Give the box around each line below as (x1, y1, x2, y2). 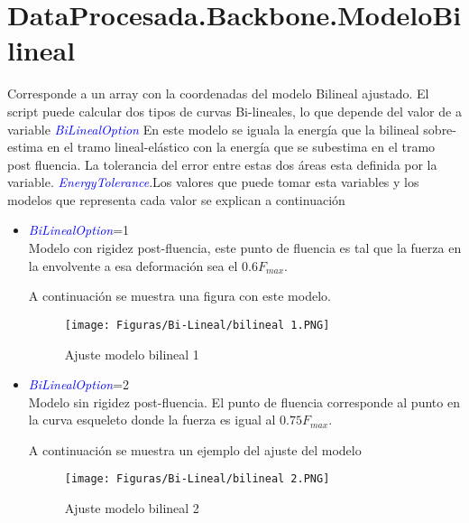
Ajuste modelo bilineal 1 (64, 344, 199, 363)
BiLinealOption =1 (28, 220, 130, 239)
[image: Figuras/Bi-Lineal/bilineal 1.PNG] (64, 318, 330, 332)
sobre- (423, 119, 456, 138)
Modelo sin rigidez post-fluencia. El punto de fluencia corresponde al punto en (28, 392, 460, 411)
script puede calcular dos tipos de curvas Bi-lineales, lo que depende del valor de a (7, 101, 462, 120)
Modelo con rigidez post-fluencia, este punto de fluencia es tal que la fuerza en (28, 238, 462, 257)
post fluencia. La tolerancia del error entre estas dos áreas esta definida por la (7, 154, 437, 173)
